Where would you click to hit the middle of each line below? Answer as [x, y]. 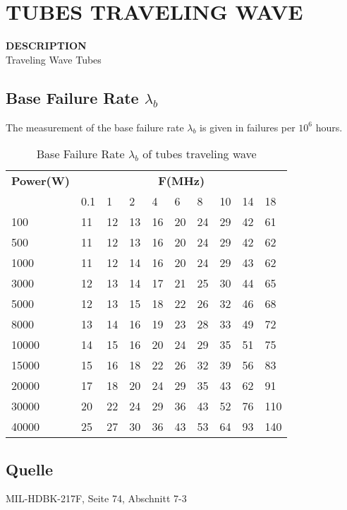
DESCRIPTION [46, 46]
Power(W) [41, 181]
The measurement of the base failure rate [95, 127]
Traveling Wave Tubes [54, 59]
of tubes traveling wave [200, 154]
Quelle [30, 469]
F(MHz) [182, 181]
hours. [329, 127]
